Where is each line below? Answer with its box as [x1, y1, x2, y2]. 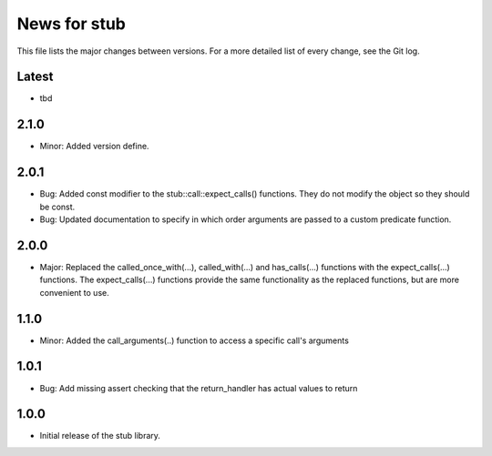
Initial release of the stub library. [39, 431, 161, 441]
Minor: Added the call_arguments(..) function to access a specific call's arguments [39, 335, 350, 346]
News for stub [16, 14, 127, 34]
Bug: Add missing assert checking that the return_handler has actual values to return [39, 382, 358, 393]
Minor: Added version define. [39, 141, 149, 152]
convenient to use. [39, 287, 109, 298]
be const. [39, 201, 76, 212]
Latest [16, 69, 54, 85]
